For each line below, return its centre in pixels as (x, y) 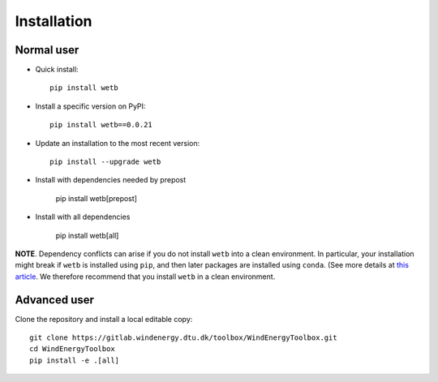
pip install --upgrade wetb (105, 162)
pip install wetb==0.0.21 (101, 125)
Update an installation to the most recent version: (118, 143)
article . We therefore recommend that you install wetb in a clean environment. (145, 277)
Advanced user (55, 300)
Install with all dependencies (83, 217)
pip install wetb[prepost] (97, 198)
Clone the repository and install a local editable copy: (104, 319)
